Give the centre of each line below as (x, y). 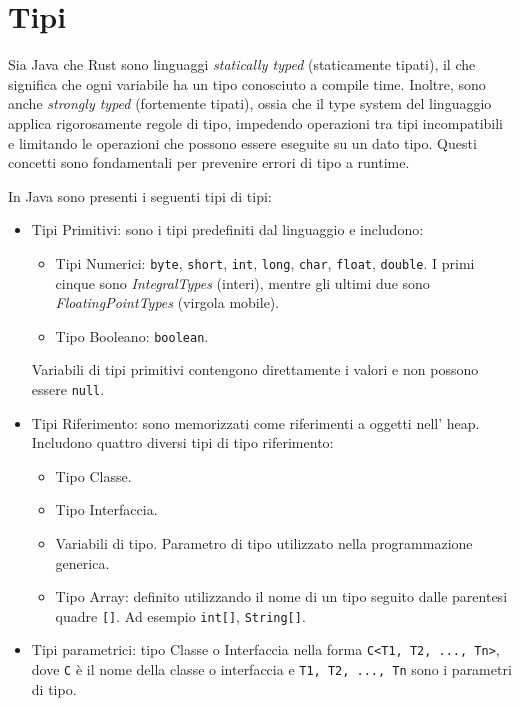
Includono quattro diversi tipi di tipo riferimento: (182, 442)
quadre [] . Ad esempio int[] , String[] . (180, 615)
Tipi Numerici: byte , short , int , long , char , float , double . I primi (265, 262)
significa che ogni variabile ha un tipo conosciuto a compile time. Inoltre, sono (247, 83)
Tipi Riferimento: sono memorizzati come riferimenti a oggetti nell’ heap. (255, 422)
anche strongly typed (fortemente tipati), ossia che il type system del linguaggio (250, 103)
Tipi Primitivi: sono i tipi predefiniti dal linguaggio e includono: (227, 229)
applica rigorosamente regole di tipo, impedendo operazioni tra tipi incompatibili (255, 122)
